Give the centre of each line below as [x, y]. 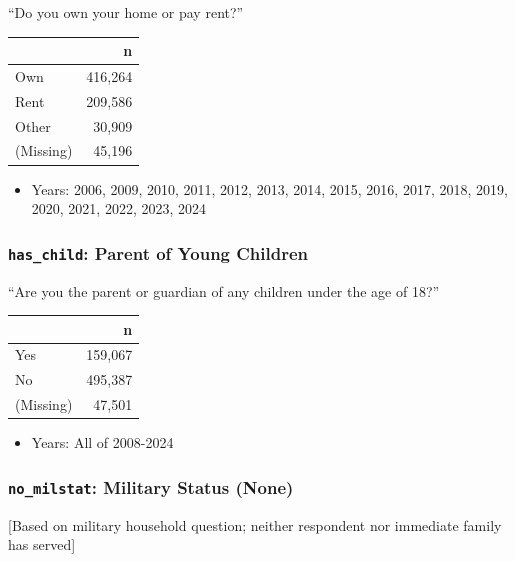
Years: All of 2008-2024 [102, 442]
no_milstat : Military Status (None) [151, 486]
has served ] [42, 544]
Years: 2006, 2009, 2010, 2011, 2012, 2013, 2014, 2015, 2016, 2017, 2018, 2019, [269, 188]
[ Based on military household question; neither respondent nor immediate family [255, 524]
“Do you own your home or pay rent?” [126, 12]
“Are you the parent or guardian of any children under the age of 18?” [224, 290]
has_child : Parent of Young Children [158, 252]
